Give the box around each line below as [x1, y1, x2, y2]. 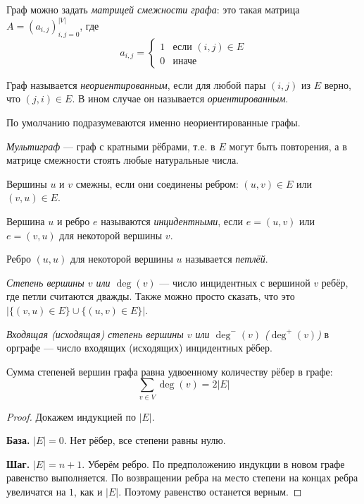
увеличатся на [6, 484, 66, 499]
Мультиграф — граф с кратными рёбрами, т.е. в [6, 138, 215, 153]
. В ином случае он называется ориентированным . [72, 91, 289, 106]
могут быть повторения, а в [229, 138, 347, 153]
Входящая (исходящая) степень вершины [6, 326, 184, 341]
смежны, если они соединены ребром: [75, 176, 239, 191]
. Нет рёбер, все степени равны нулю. [63, 433, 226, 448]
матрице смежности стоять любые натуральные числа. [6, 152, 239, 167]
